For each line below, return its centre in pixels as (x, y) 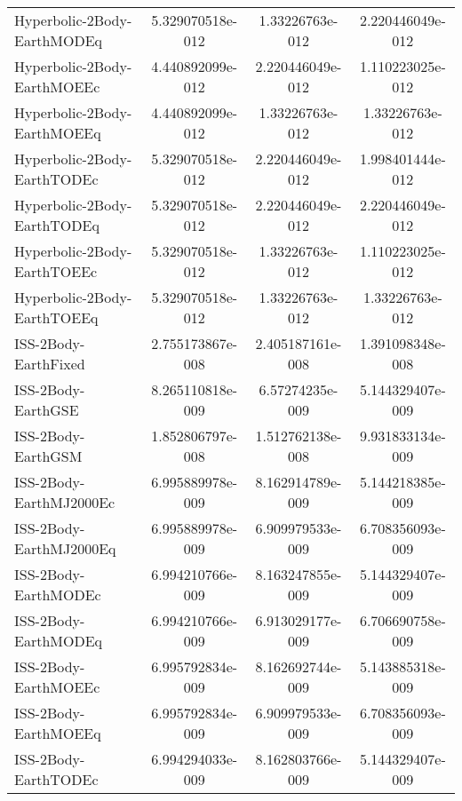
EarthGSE (47, 410)
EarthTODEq (57, 225)
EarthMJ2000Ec (65, 502)
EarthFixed (50, 364)
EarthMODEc (58, 595)
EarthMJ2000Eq (65, 548)
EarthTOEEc (56, 271)
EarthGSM (48, 456)
